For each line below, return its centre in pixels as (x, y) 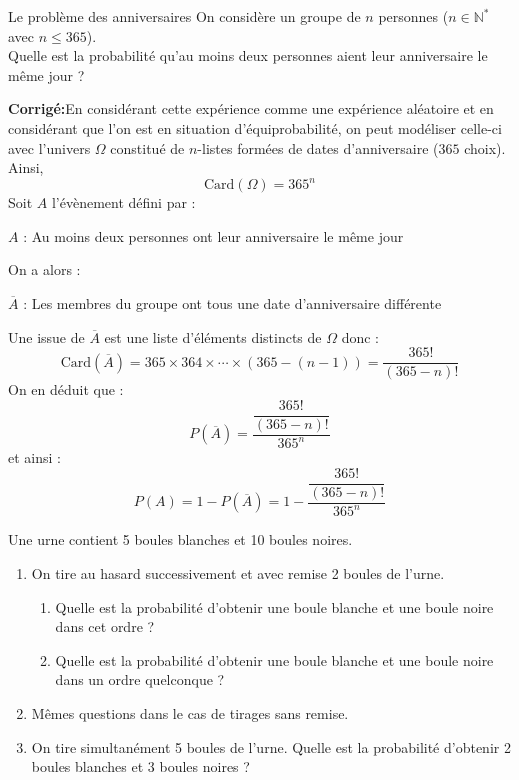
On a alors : (44, 269)
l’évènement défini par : (123, 202)
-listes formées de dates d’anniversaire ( (318, 147)
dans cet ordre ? (105, 626)
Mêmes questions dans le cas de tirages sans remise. (190, 712)
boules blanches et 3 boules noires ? (140, 766)
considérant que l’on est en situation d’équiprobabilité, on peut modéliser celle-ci (255, 127)
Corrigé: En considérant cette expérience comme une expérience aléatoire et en (251, 108)
